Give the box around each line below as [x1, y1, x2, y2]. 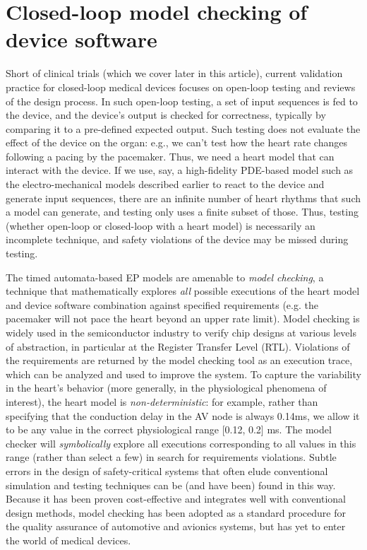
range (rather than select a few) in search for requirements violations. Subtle [6, 450, 337, 464]
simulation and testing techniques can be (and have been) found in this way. [6, 477, 336, 492]
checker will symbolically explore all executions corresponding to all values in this [6, 435, 356, 450]
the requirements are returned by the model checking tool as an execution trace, [6, 353, 353, 368]
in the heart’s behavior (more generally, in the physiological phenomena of [6, 380, 327, 395]
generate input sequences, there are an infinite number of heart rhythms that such [6, 190, 361, 205]
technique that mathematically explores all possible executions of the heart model [6, 283, 360, 298]
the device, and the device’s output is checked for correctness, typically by [6, 107, 326, 122]
